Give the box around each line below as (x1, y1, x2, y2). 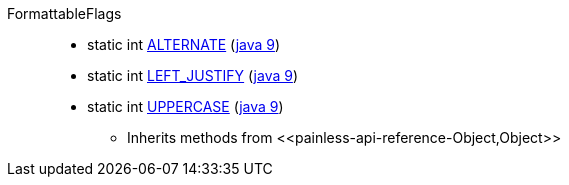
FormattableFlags (7, 5, 122, 22)
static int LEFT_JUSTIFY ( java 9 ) (87, 67, 299, 84)
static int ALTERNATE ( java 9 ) (87, 36, 281, 53)
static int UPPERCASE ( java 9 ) (87, 98, 284, 115)
